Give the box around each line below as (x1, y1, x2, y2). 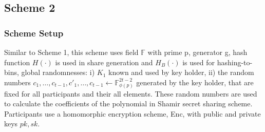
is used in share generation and (55, 56, 153, 67)
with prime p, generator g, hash (147, 47, 248, 57)
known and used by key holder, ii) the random (108, 67, 254, 78)
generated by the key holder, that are (136, 77, 254, 87)
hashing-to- (217, 56, 253, 67)
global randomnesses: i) (21, 67, 95, 78)
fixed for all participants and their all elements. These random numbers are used (4, 88, 257, 99)
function (4, 56, 30, 67)
